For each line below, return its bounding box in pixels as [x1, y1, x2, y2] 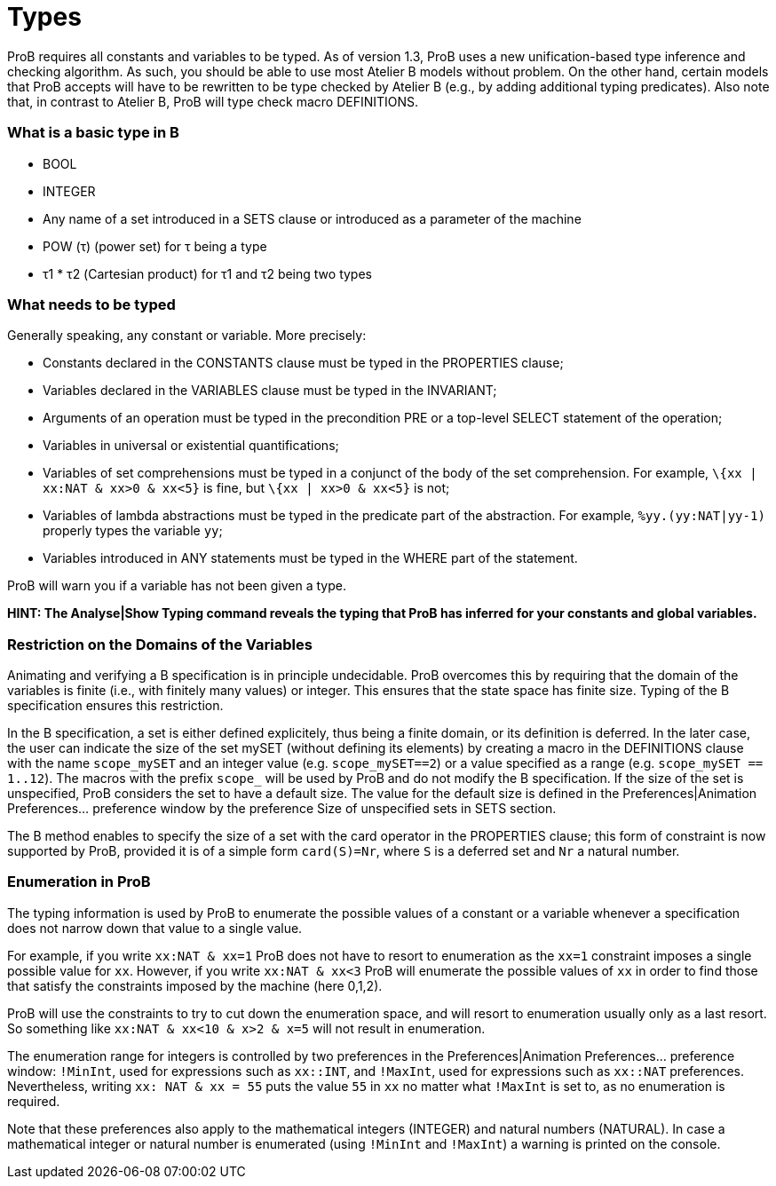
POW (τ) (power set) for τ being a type [43, 238, 267, 254]
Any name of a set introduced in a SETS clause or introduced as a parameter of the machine [43, 210, 582, 226]
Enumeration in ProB [7, 873, 151, 891]
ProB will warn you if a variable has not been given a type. [7, 578, 346, 594]
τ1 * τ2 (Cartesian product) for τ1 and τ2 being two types [43, 265, 372, 281]
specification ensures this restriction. [7, 698, 224, 713]
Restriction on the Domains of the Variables [7, 635, 313, 653]
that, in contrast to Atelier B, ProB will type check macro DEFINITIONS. [7, 93, 419, 109]
